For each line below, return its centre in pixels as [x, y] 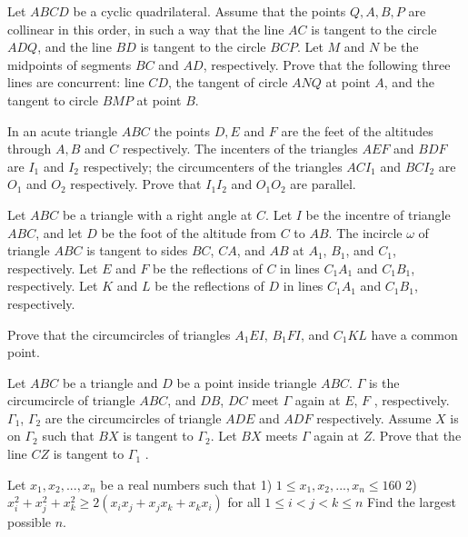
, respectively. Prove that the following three [327, 64]
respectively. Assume [374, 418]
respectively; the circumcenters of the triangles [213, 166]
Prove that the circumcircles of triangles [119, 334]
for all [244, 502]
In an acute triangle [62, 130]
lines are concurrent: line [76, 82]
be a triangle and [110, 382]
